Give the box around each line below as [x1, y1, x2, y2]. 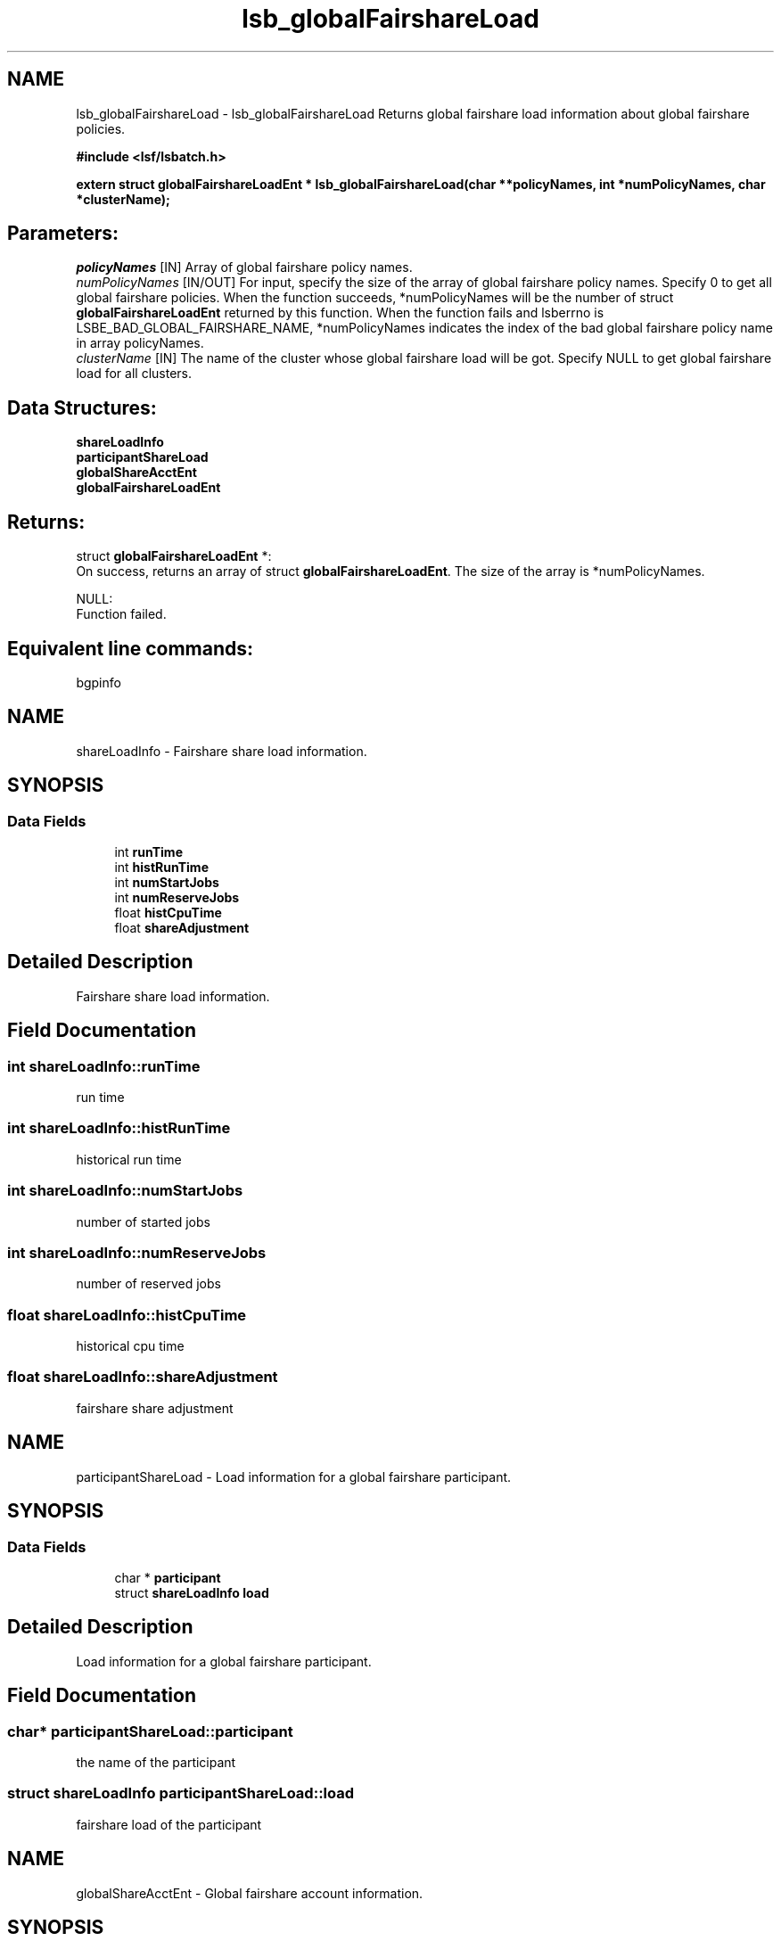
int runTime [114, 844, 183, 860]
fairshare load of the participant [76, 1816, 262, 1832]
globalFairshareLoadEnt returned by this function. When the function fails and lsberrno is [76, 305, 604, 321]
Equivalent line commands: [7, 637, 254, 660]
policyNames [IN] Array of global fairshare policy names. [76, 259, 413, 276]
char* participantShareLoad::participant [7, 1722, 293, 1740]
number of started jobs [76, 1213, 210, 1230]
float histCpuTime [114, 905, 222, 921]
